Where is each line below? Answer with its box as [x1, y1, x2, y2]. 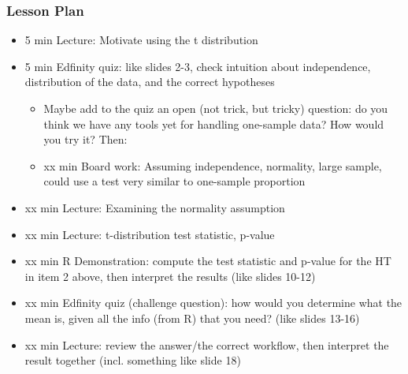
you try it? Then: [43, 131, 128, 148]
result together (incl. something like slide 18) [24, 352, 241, 368]
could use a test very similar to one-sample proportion [43, 173, 306, 189]
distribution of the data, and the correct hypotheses [24, 73, 275, 90]
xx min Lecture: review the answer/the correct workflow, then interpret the [24, 336, 389, 353]
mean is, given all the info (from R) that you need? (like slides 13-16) [24, 309, 360, 326]
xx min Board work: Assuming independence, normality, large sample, [43, 157, 382, 174]
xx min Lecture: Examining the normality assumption [24, 199, 285, 215]
